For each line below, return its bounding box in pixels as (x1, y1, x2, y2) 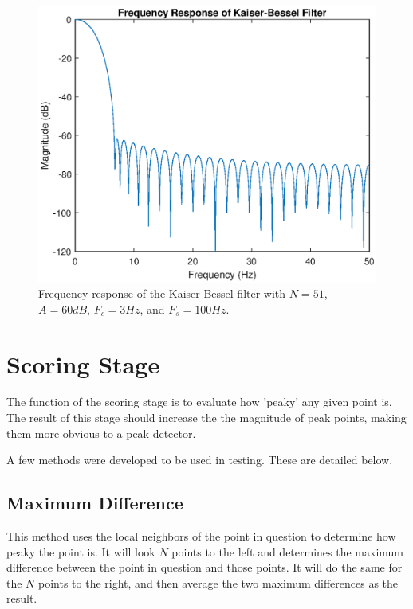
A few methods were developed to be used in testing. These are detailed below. (6, 451, 393, 468)
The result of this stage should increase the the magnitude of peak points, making (6, 409, 407, 426)
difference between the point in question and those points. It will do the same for (6, 559, 403, 576)
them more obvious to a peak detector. (6, 424, 196, 441)
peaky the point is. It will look (6, 543, 155, 560)
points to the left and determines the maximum (171, 543, 404, 560)
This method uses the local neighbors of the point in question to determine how (6, 528, 396, 545)
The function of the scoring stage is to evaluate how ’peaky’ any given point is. (6, 393, 392, 410)
